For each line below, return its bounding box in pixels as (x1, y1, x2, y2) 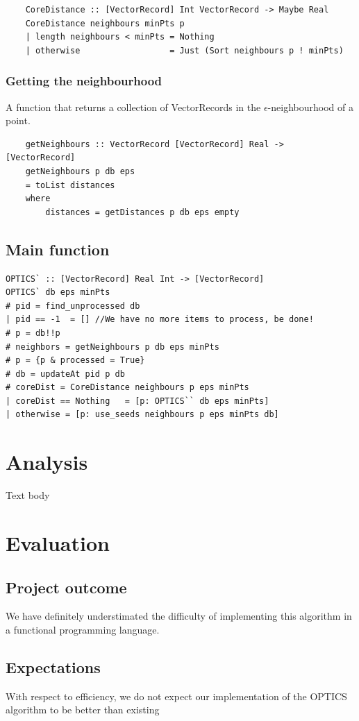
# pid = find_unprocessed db (6, 300, 140, 311)
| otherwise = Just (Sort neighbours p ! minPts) (25, 45, 344, 56)
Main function (6, 238, 110, 260)
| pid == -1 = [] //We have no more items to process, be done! (6, 314, 314, 325)
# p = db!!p (6, 328, 60, 338)
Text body (6, 488, 50, 502)
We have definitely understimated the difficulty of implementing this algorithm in (6, 609, 352, 623)
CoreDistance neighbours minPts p (25, 18, 185, 28)
